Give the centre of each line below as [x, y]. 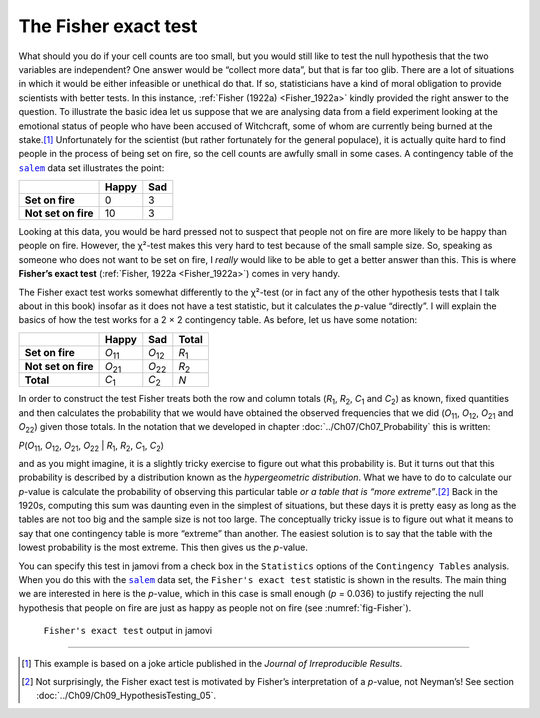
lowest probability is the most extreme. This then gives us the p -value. [163, 547]
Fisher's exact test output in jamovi [128, 631]
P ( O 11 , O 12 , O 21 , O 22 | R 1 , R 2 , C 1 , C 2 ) [91, 446]
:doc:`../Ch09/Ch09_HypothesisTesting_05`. [126, 696]
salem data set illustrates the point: [91, 167]
